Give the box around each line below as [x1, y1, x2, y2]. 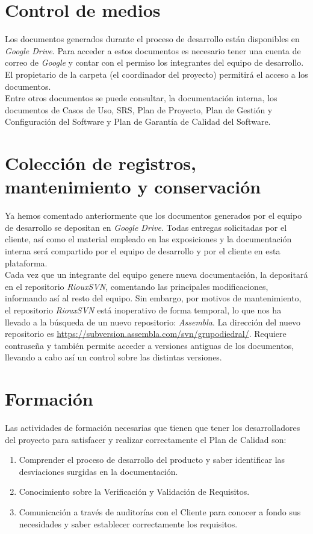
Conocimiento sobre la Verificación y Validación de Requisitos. [19, 485, 250, 498]
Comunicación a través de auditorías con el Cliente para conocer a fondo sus [19, 506, 301, 518]
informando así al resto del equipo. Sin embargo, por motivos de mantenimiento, [5, 292, 302, 304]
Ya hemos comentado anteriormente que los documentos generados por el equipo [5, 209, 302, 222]
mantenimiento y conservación [5, 174, 261, 199]
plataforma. [5, 256, 48, 269]
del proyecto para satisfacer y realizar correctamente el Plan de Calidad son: [5, 433, 287, 445]
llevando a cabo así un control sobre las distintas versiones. [5, 351, 222, 363]
